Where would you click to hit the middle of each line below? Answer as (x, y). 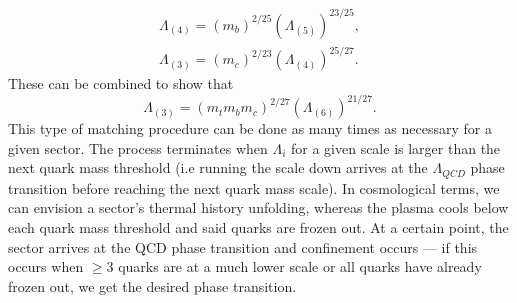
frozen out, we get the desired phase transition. (152, 285)
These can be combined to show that (121, 83)
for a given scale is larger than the (395, 147)
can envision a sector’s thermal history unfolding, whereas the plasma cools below (258, 207)
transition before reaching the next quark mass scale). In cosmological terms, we (254, 187)
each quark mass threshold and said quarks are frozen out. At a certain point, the (258, 226)
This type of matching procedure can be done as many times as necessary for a (250, 128)
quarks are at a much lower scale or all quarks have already (300, 266)
